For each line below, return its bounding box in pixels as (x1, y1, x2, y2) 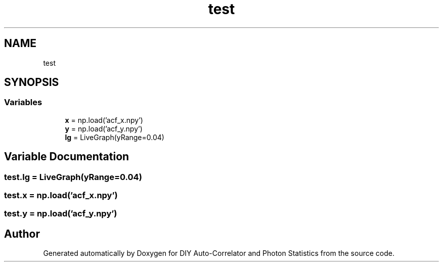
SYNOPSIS (4, 76, 59, 89)
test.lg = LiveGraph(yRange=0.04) (4, 171, 142, 182)
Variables (4, 97, 42, 108)
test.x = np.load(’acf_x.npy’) (4, 190, 118, 201)
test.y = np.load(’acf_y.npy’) (4, 208, 117, 219)
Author (4, 227, 40, 240)
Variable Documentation (4, 150, 129, 163)
